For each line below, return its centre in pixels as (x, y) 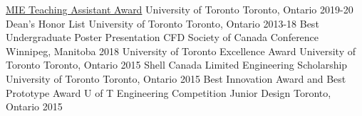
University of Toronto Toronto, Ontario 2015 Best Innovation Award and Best (176, 78)
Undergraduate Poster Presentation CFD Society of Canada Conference (162, 37)
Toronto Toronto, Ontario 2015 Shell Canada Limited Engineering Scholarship (177, 65)
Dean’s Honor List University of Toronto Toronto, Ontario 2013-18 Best (162, 23)
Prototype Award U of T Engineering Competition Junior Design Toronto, (169, 92)
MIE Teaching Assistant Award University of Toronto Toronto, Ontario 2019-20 (180, 9)
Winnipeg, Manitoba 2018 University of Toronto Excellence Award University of (181, 51)
